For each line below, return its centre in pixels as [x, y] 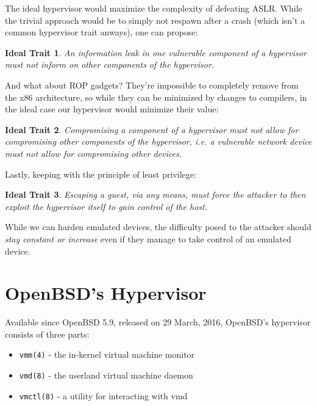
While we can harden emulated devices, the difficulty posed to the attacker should [158, 227]
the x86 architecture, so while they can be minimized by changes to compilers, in [156, 97]
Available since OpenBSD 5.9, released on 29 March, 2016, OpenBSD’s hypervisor [158, 322]
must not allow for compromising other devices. [94, 153]
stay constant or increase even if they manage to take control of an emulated [148, 238]
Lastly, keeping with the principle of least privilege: [101, 174]
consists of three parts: [47, 334]
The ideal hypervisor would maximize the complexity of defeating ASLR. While [154, 8]
